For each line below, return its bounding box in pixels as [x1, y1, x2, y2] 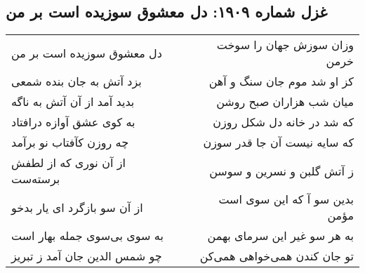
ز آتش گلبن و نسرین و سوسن [209, 162, 354, 179]
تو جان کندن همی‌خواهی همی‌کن [199, 248, 354, 265]
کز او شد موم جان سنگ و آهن [208, 73, 354, 90]
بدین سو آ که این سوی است [218, 191, 354, 208]
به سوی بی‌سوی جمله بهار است [11, 227, 164, 244]
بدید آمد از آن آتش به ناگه [11, 93, 135, 110]
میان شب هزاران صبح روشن [216, 93, 354, 110]
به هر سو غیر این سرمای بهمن [207, 227, 354, 244]
